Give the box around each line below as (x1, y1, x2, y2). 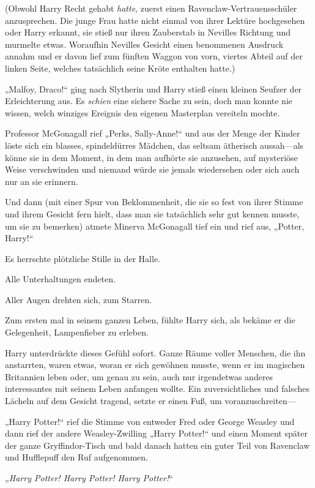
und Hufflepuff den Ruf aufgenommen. (5, 451, 148, 464)
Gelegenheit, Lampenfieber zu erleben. (5, 326, 149, 339)
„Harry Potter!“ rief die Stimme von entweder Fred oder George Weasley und (5, 415, 295, 427)
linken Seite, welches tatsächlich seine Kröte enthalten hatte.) (5, 61, 235, 74)
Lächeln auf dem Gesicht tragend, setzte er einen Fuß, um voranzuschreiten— (5, 394, 296, 407)
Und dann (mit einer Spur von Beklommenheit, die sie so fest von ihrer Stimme (5, 195, 303, 208)
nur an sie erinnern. (5, 175, 78, 187)
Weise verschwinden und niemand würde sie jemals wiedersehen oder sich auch (5, 163, 300, 176)
